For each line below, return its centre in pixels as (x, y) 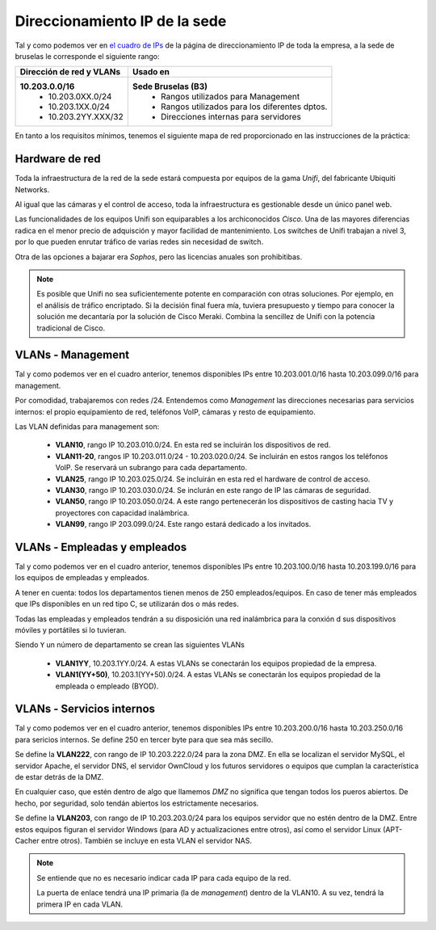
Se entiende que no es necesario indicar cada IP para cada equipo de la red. (164, 877)
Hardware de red (58, 159)
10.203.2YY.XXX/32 (86, 117)
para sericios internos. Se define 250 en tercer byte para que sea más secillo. (144, 739)
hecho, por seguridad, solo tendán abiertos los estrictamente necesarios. (137, 803)
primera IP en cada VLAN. (80, 904)
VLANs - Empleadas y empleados (101, 547)
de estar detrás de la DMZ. (59, 777)
